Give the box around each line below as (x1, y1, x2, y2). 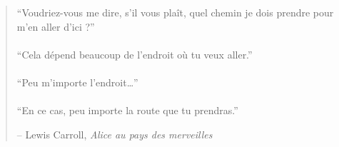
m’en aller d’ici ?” (16, 19, 95, 34)
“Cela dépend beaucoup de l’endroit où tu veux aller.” (16, 46, 253, 61)
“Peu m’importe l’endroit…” (16, 74, 138, 89)
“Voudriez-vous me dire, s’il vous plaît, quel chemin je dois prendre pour (16, 5, 334, 19)
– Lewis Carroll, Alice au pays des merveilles (16, 126, 213, 141)
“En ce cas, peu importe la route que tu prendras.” (16, 103, 238, 118)
